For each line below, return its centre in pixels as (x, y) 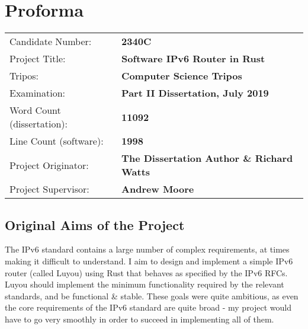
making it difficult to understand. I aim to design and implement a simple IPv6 (149, 261)
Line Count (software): (57, 141)
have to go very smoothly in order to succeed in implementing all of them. (139, 319)
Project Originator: (49, 165)
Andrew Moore (158, 189)
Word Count (35, 110)
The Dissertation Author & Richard (207, 158)
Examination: (38, 93)
